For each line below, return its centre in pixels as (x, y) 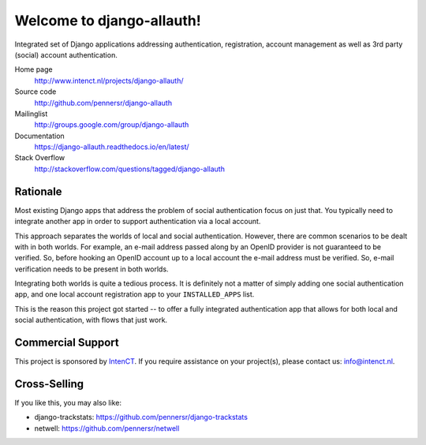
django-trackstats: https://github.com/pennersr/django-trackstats (141, 417)
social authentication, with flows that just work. (91, 320)
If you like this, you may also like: (68, 403)
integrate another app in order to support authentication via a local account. (138, 222)
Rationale (38, 191)
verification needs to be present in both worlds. (92, 269)
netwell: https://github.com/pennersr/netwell (107, 428)
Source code (35, 92)
